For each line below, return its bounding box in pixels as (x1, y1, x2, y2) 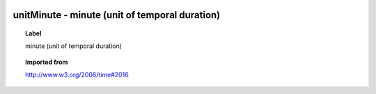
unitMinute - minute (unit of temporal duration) (13, 9, 221, 21)
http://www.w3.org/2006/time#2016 (25, 70, 129, 79)
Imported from (25, 58, 68, 66)
